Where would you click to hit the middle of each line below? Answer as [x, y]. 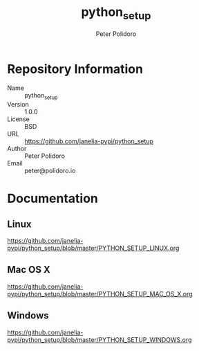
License [18, 119]
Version [18, 105]
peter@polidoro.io [50, 171]
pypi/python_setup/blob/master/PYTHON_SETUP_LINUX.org [93, 248]
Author [17, 149]
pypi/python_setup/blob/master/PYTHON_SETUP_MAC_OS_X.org [100, 294]
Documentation [53, 199]
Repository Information [75, 69]
